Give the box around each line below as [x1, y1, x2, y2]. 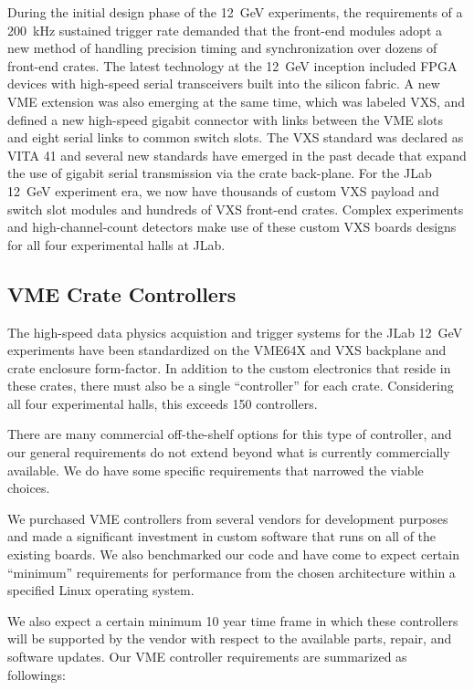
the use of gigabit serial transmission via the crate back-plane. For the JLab [7, 163, 432, 183]
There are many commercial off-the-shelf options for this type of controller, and [7, 424, 452, 444]
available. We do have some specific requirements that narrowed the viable [7, 460, 424, 479]
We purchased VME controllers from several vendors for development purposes [7, 508, 448, 528]
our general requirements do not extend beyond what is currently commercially [7, 443, 450, 462]
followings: [7, 664, 66, 684]
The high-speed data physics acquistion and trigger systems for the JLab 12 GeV [7, 322, 463, 341]
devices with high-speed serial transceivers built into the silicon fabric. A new [7, 74, 440, 93]
